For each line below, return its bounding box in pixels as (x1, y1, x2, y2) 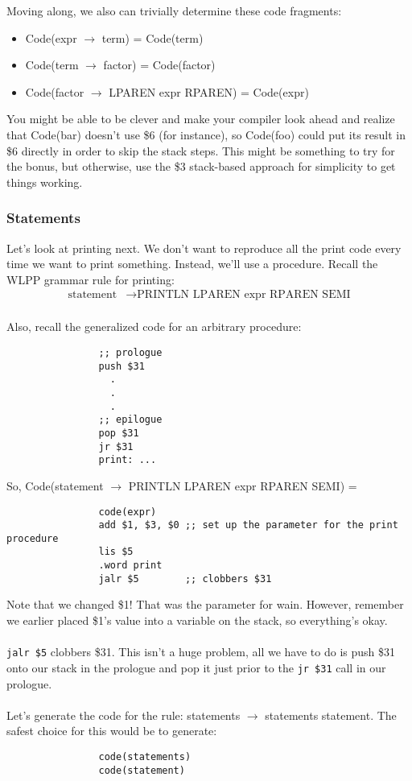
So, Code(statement (6, 477, 104, 494)
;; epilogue (98, 414, 163, 426)
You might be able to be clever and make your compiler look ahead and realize (6, 110, 395, 127)
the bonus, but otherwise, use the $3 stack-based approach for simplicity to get (6, 158, 396, 175)
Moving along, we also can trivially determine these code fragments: (6, 2, 342, 19)
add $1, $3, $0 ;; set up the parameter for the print (98, 519, 398, 531)
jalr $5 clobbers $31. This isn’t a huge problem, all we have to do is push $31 (6, 643, 396, 660)
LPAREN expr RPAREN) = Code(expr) (109, 83, 309, 100)
